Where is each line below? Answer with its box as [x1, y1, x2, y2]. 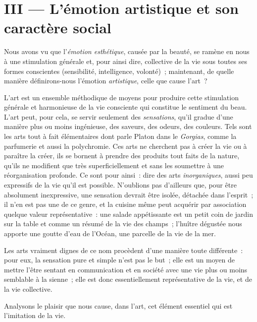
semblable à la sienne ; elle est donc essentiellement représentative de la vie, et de [4, 274, 252, 284]
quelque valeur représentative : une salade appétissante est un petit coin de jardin [4, 208, 253, 219]
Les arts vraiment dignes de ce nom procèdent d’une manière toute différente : [4, 245, 243, 255]
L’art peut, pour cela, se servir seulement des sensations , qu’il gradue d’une [4, 111, 233, 122]
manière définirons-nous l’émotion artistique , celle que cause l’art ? [4, 75, 207, 86]
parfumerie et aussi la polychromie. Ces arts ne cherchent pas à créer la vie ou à [4, 140, 247, 151]
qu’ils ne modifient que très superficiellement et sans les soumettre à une [4, 160, 224, 170]
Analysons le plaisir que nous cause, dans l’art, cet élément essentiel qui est [4, 300, 233, 311]
